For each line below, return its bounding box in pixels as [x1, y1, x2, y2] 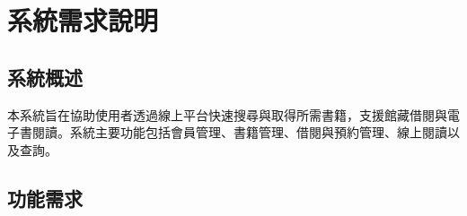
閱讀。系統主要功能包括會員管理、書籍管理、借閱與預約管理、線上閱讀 [31, 123, 447, 142]
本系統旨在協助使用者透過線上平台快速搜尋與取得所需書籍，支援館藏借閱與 [7, 105, 447, 124]
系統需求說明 [7, 2, 159, 39]
